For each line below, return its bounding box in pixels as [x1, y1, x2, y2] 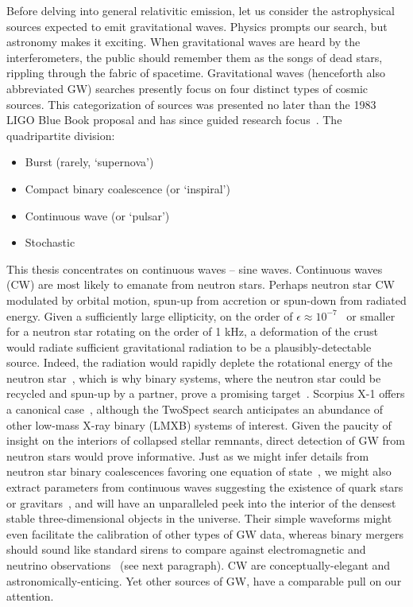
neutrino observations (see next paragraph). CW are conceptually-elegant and [6, 557, 391, 573]
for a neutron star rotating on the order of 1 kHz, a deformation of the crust [6, 323, 378, 340]
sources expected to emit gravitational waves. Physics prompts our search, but [6, 18, 388, 34]
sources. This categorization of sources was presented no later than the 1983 [6, 95, 376, 112]
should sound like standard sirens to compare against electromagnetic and [6, 541, 366, 558]
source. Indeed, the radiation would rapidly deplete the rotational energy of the [6, 354, 393, 371]
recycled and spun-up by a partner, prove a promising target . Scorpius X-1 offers [6, 385, 405, 402]
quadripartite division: [6, 126, 115, 143]
